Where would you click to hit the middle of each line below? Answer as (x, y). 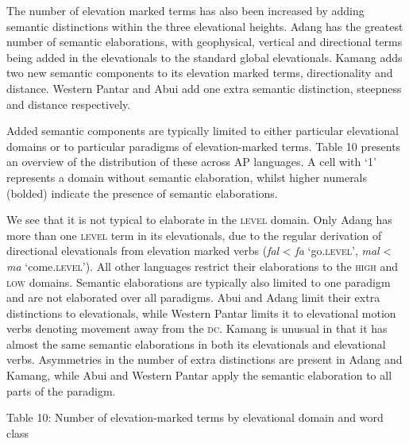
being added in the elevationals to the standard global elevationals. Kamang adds (204, 57)
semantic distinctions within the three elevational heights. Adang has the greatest (205, 26)
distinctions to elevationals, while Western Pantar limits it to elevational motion (201, 313)
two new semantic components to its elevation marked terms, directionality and (200, 73)
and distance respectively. (69, 104)
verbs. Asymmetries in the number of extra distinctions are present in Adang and (204, 359)
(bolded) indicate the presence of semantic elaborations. (142, 193)
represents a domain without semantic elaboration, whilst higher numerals (187, 177)
